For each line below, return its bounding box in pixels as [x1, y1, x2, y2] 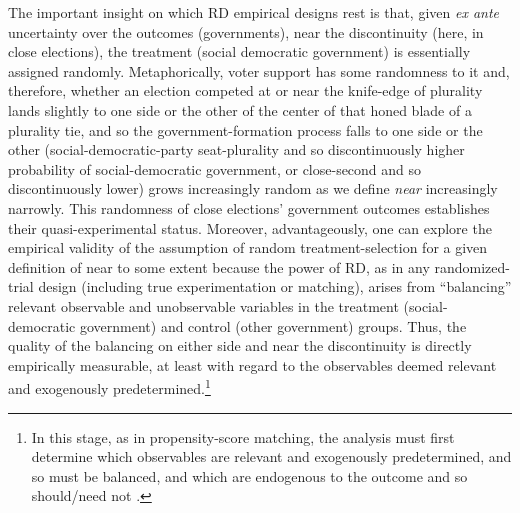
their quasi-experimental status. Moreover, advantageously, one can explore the [8, 217, 492, 238]
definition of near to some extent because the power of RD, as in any [8, 256, 430, 277]
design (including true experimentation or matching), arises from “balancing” [38, 276, 512, 297]
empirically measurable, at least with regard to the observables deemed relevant [8, 354, 497, 375]
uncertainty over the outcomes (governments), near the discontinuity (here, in [8, 21, 484, 42]
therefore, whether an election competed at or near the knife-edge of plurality [8, 80, 483, 101]
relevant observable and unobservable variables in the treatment [8, 295, 399, 316]
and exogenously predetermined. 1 [8, 375, 211, 398]
